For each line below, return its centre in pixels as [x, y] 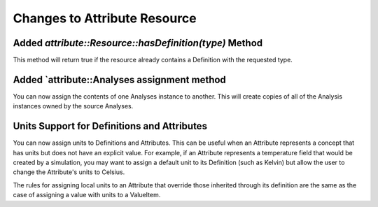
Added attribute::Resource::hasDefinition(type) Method [138, 43]
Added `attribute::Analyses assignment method [120, 79]
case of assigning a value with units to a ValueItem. [87, 195]
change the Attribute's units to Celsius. [69, 172]
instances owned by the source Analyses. [73, 106]
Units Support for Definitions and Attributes [110, 126]
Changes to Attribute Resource [105, 18]
